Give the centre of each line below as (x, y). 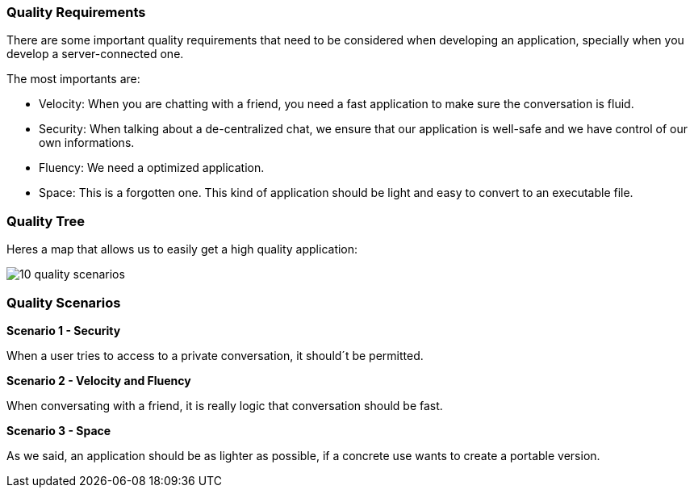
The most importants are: (73, 79)
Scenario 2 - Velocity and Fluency (99, 380)
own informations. (87, 143)
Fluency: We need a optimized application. (152, 168)
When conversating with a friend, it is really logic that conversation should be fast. (225, 405)
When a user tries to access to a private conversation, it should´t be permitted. (215, 355)
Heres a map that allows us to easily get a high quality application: (182, 249)
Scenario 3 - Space (59, 430)
